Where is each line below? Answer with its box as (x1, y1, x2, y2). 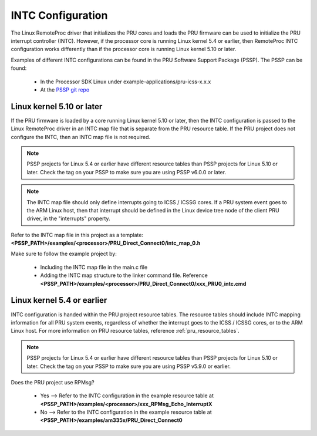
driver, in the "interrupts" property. (26, 215, 111, 222)
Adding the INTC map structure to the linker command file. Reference (40, 272, 208, 279)
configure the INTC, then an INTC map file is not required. (11, 133, 151, 140)
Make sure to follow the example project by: (11, 250, 117, 258)
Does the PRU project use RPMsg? (11, 378, 95, 386)
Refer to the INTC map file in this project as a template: (11, 231, 144, 238)
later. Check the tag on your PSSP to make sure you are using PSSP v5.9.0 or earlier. (26, 363, 231, 370)
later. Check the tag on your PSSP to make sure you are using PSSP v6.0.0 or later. (26, 168, 226, 175)
